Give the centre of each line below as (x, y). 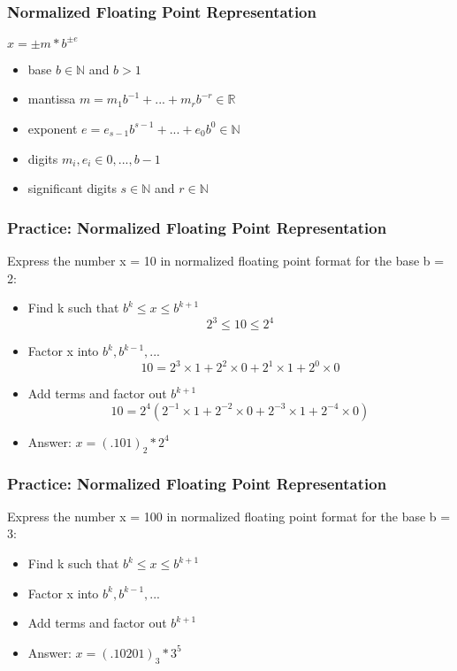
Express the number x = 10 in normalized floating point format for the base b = (226, 260)
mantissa (52, 99)
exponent (53, 128)
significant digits (72, 188)
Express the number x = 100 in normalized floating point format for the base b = (229, 516)
